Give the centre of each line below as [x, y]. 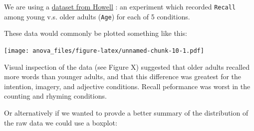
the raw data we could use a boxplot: [61, 122]
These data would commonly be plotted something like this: [96, 33]
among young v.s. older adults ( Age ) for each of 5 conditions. [97, 16]
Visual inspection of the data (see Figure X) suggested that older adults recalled [127, 66]
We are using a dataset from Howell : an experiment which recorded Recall [120, 6]
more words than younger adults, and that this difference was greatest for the [123, 76]
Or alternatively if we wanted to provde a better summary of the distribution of [126, 112]
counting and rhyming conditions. [55, 96]
